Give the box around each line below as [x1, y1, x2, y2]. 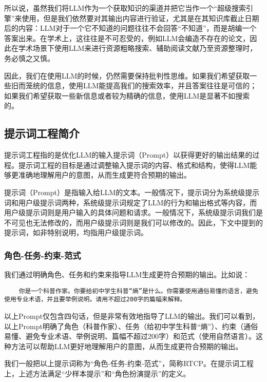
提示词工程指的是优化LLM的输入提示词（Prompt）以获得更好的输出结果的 [4, 149, 253, 160]
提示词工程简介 [4, 125, 80, 141]
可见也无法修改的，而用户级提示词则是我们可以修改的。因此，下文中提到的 [11, 217, 263, 227]
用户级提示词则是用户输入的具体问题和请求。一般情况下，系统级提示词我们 [4, 207, 256, 218]
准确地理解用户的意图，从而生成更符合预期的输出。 [18, 169, 191, 180]
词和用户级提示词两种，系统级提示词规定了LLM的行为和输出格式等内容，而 [4, 197, 257, 207]
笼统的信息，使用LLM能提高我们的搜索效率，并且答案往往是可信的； [25, 80, 257, 91]
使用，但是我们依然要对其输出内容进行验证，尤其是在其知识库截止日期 [22, 12, 259, 23]
